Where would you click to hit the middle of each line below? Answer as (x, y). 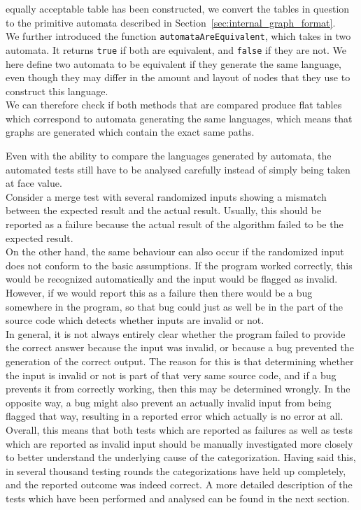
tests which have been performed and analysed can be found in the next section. (178, 498)
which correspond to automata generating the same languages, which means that (179, 118)
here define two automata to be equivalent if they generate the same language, (174, 63)
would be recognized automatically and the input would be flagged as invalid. (172, 279)
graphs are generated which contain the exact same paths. (130, 132)
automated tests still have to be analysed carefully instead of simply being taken (178, 169)
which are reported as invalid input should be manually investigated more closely (179, 443)
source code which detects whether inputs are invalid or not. (135, 320)
